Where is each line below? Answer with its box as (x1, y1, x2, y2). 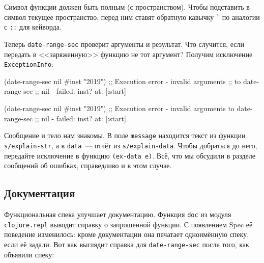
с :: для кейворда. (4, 21, 62, 32)
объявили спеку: (4, 249, 54, 259)
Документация (4, 185, 75, 201)
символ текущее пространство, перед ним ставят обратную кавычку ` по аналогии (4, 11, 260, 22)
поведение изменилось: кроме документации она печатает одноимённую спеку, (4, 229, 249, 240)
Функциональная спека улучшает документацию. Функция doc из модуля (4, 208, 231, 219)
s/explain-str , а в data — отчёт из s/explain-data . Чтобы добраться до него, (4, 140, 257, 150)
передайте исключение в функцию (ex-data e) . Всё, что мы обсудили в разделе (4, 150, 256, 161)
